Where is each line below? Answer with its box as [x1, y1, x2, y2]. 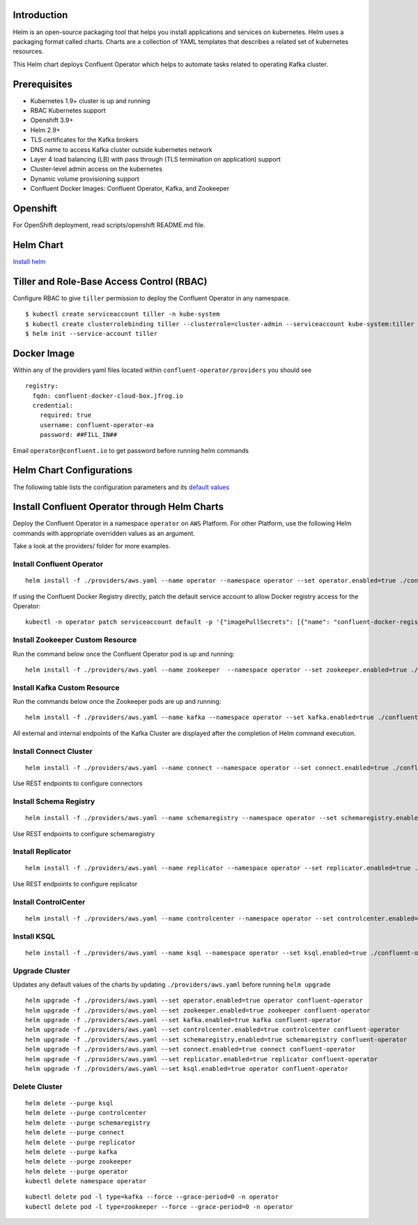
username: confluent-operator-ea [39, 421, 155, 429]
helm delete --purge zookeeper [25, 1157, 132, 1166]
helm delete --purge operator [25, 1167, 129, 1176]
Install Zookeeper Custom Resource [13, 635, 137, 645]
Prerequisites [13, 78, 72, 90]
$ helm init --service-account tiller [25, 330, 158, 337]
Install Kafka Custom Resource [13, 683, 120, 693]
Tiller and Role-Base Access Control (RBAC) [13, 275, 208, 287]
